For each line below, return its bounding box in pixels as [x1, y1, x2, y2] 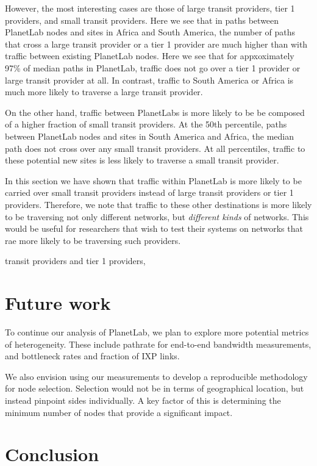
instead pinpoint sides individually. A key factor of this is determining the [5, 393, 281, 406]
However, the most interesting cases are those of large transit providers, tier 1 [5, 2, 295, 14]
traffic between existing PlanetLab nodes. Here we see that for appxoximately [5, 49, 294, 62]
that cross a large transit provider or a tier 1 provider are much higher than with [5, 37, 308, 50]
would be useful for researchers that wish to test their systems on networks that [5, 222, 303, 235]
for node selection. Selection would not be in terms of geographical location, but [5, 382, 304, 395]
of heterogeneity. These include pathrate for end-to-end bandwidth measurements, [5, 337, 312, 350]
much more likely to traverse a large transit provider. [5, 85, 203, 98]
